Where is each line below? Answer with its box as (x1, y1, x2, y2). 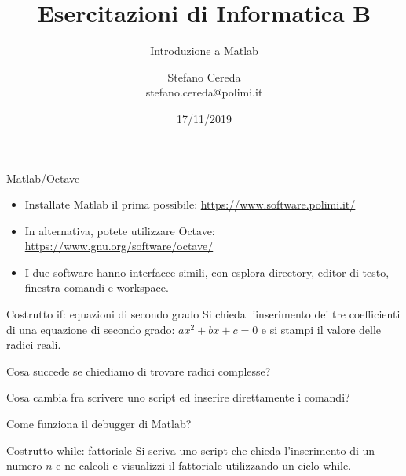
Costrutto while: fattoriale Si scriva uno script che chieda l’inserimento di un (6, 441, 375, 458)
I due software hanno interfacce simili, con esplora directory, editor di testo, (24, 263, 390, 280)
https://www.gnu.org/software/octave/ (24, 238, 214, 254)
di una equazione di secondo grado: (6, 321, 175, 337)
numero (6, 457, 42, 474)
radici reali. (6, 336, 61, 353)
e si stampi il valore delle (261, 321, 382, 337)
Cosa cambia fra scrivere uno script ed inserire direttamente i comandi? (6, 389, 350, 405)
